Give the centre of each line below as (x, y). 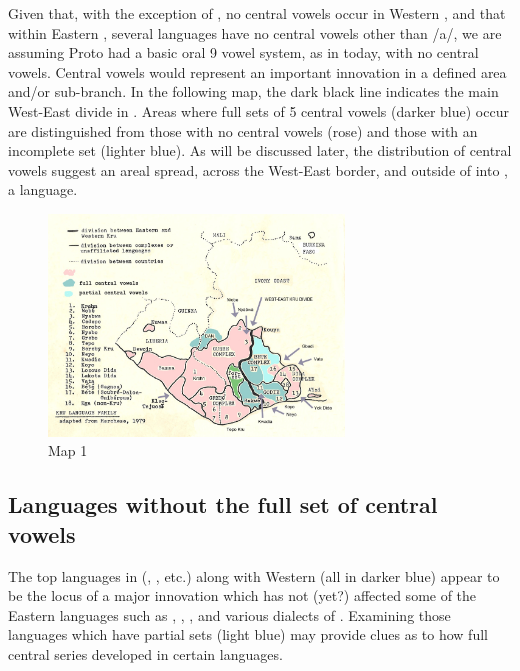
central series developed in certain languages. (145, 653)
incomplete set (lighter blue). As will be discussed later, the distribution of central (260, 150)
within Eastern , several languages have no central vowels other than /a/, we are (255, 32)
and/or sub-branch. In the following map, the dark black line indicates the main (253, 91)
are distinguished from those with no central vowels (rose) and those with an (243, 130)
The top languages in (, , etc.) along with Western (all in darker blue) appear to (254, 575)
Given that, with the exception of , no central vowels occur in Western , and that (257, 13)
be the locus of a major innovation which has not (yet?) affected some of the (242, 595)
